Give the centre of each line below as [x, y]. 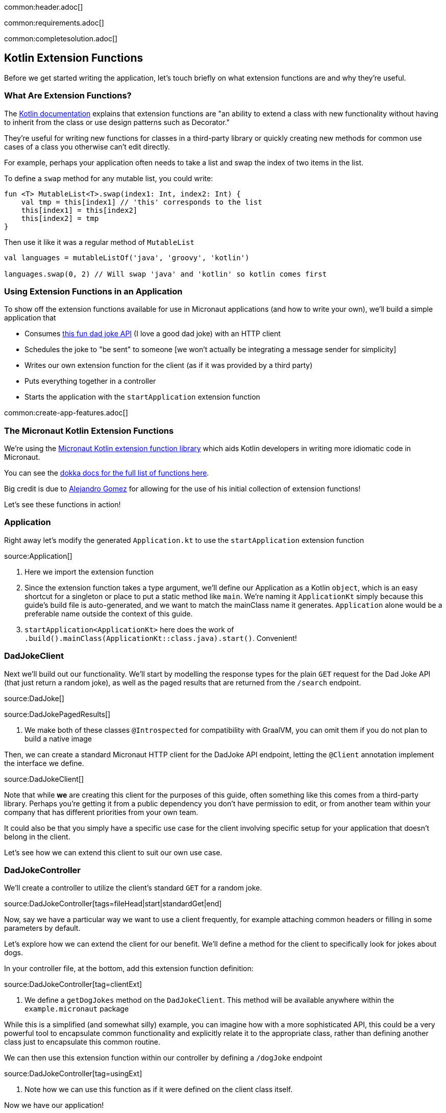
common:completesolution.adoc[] [61, 39]
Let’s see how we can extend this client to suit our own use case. [113, 852]
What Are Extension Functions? [68, 96]
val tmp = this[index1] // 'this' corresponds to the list [142, 202]
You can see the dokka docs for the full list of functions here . [107, 473]
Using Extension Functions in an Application [93, 291]
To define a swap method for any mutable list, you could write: [109, 178]
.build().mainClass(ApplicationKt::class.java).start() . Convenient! [161, 638]
